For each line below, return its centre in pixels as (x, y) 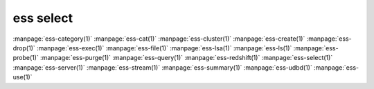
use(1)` (23, 77)
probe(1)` (26, 58)
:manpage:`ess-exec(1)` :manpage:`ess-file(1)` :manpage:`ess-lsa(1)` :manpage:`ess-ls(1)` (164, 48)
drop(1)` (24, 48)
